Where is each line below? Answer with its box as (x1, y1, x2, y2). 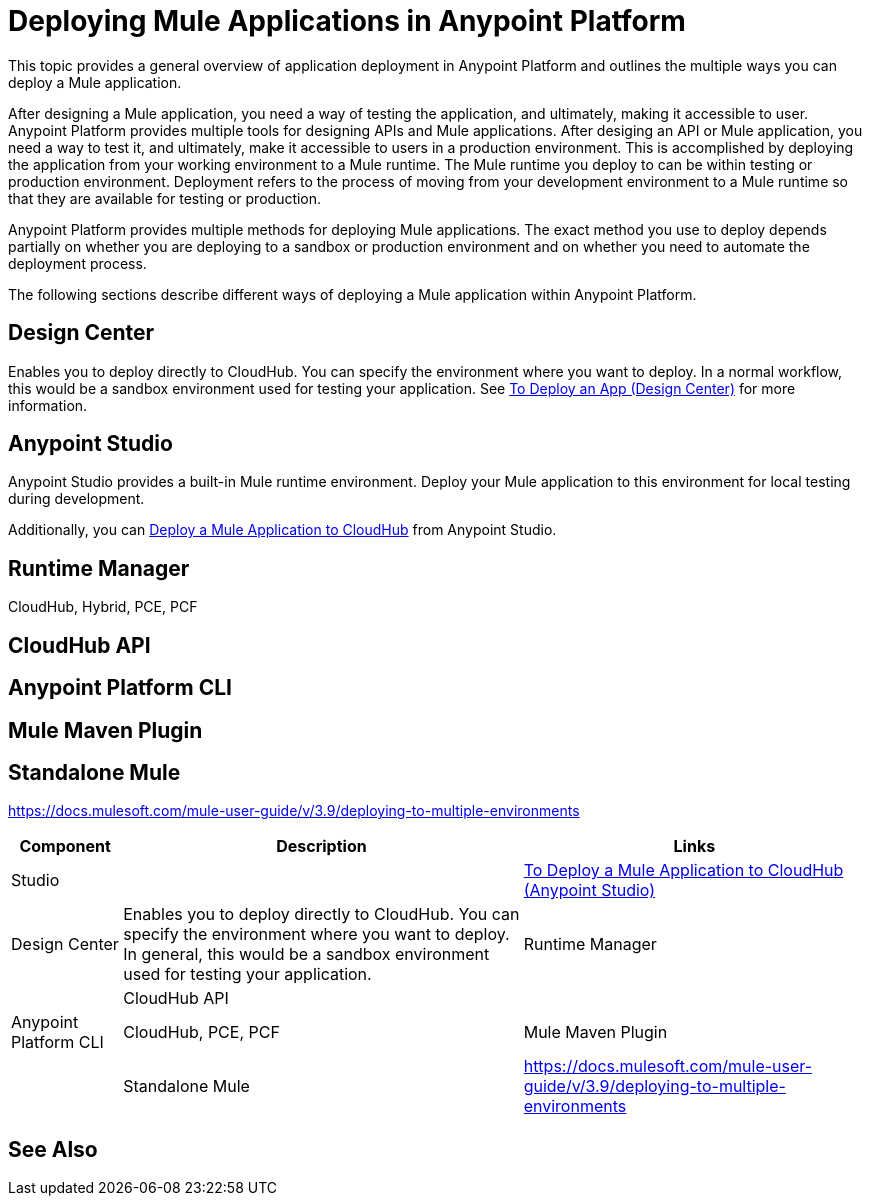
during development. (8, 490, 145, 508)
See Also (8, 1136, 98, 1162)
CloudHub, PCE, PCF (123, 1022, 280, 1043)
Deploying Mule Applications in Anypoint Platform (8, 4, 686, 38)
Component (19, 836, 111, 857)
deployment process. (8, 254, 147, 272)
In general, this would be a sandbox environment (123, 944, 490, 965)
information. (8, 396, 88, 414)
